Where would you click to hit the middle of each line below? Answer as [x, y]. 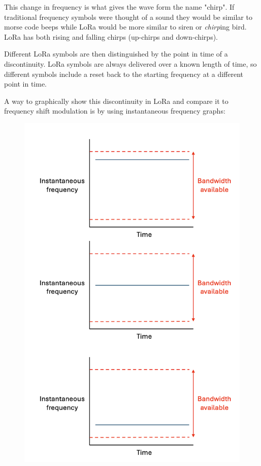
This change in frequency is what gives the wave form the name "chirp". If [119, 7]
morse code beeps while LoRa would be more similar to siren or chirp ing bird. [125, 27]
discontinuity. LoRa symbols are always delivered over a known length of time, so [130, 63]
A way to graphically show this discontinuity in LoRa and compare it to [116, 101]
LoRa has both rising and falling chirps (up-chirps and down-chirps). [111, 36]
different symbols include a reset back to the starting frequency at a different [124, 74]
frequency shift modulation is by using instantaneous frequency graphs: [115, 111]
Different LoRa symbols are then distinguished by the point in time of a [116, 54]
